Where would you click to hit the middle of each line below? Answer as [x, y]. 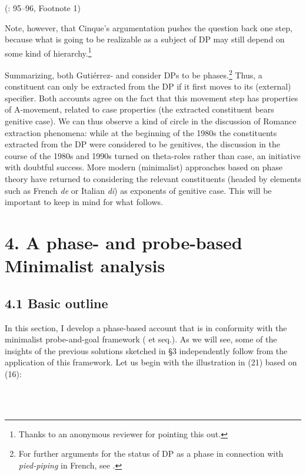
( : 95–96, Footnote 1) [43, 8]
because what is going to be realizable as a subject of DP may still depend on [145, 39]
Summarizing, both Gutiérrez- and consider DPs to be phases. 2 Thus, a [134, 74]
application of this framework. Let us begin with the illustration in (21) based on [151, 362]
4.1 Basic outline [56, 303]
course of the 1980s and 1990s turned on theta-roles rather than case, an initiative [153, 155]
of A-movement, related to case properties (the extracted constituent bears [139, 109]
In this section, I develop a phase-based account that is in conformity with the [146, 327]
